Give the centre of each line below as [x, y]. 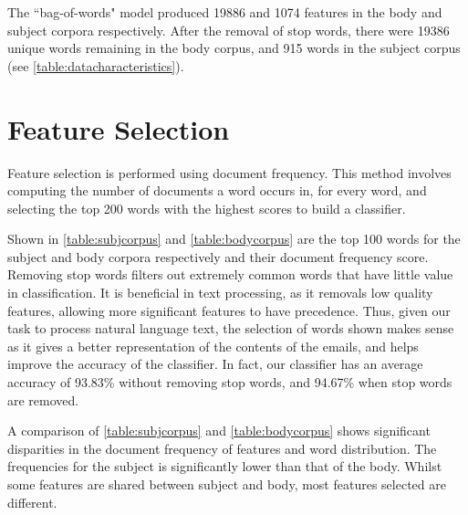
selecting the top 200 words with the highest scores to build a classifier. [207, 208]
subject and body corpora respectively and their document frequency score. [218, 256]
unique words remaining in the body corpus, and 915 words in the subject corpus [234, 48]
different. [32, 502]
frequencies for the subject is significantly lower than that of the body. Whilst [225, 466]
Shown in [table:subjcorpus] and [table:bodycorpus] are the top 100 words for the [234, 239]
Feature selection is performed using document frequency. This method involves [229, 172]
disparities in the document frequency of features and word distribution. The [222, 448]
